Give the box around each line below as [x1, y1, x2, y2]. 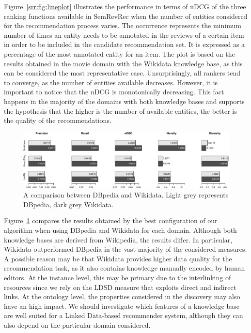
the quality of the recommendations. [4, 115, 111, 125]
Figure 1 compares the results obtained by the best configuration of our [4, 215, 218, 226]
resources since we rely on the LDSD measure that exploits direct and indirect [4, 282, 236, 292]
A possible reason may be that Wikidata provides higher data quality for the [4, 253, 232, 263]
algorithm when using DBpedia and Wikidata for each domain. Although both [4, 225, 237, 235]
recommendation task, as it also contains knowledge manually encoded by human [4, 263, 245, 273]
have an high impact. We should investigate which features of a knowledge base [4, 301, 240, 311]
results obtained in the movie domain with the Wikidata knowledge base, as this [4, 58, 243, 68]
